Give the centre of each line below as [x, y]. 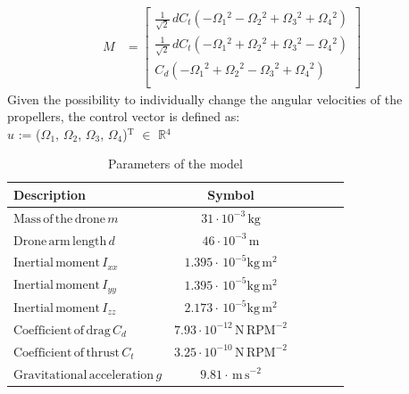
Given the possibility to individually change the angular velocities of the [205, 98]
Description [50, 194]
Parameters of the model [175, 164]
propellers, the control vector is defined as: [124, 116]
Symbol [231, 194]
